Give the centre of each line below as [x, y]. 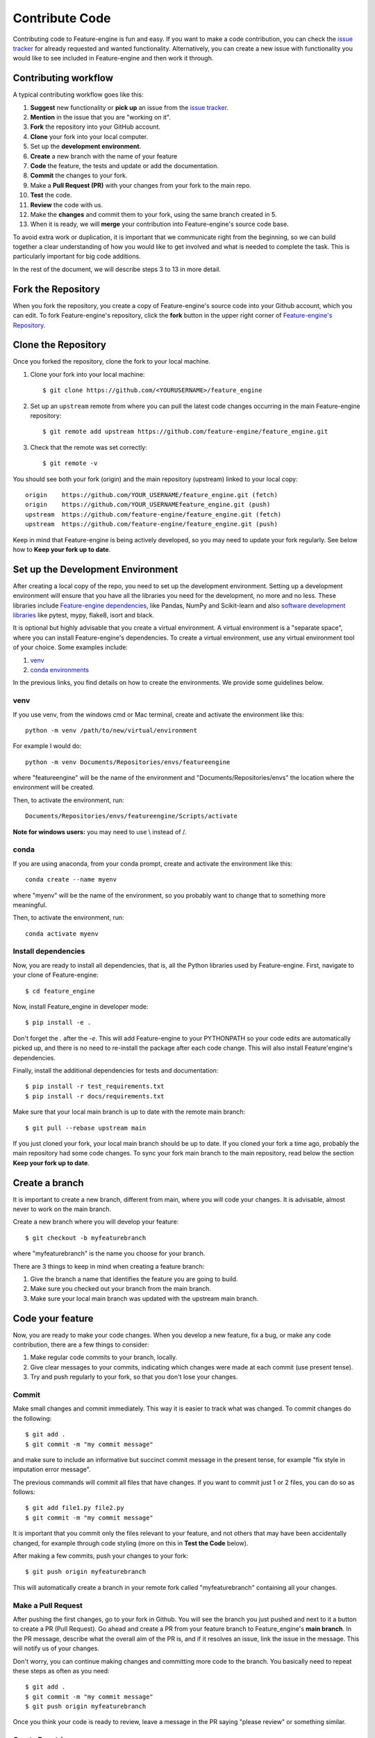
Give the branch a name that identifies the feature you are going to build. [134, 1278]
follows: [24, 1492]
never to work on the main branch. [62, 1209]
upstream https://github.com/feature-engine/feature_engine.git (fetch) [153, 514]
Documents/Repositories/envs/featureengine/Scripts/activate [131, 816]
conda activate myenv [62, 934]
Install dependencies [49, 951]
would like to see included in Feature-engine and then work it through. [113, 58]
